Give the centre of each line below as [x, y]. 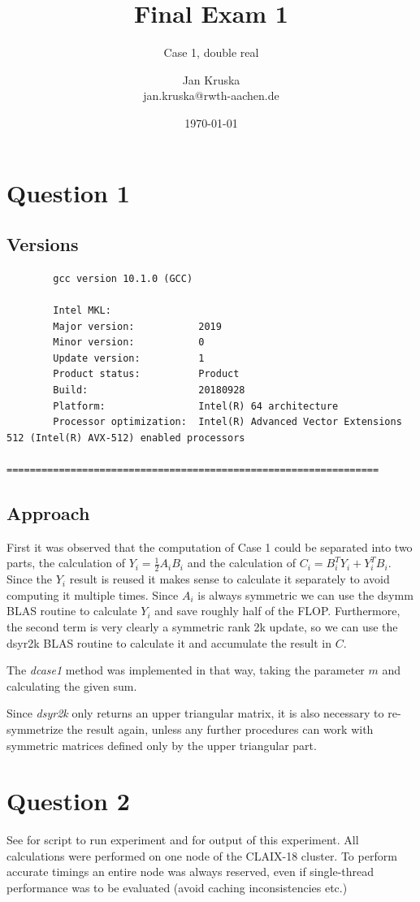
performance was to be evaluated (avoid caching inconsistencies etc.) [177, 888]
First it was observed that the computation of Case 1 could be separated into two [210, 546]
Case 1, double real [211, 52]
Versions [43, 244]
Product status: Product [146, 374]
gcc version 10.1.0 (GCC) [123, 278]
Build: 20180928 [149, 390]
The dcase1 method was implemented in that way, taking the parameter [186, 670]
